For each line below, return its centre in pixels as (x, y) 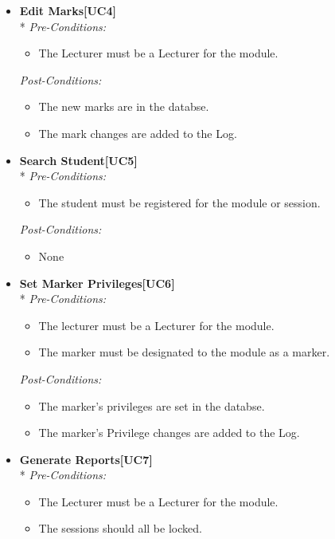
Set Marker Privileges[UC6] (97, 283)
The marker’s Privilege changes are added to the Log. (169, 433)
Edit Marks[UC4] (68, 10)
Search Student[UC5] (78, 160)
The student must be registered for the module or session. (179, 202)
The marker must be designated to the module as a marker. (184, 352)
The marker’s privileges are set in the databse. (152, 405)
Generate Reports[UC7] (86, 459)
